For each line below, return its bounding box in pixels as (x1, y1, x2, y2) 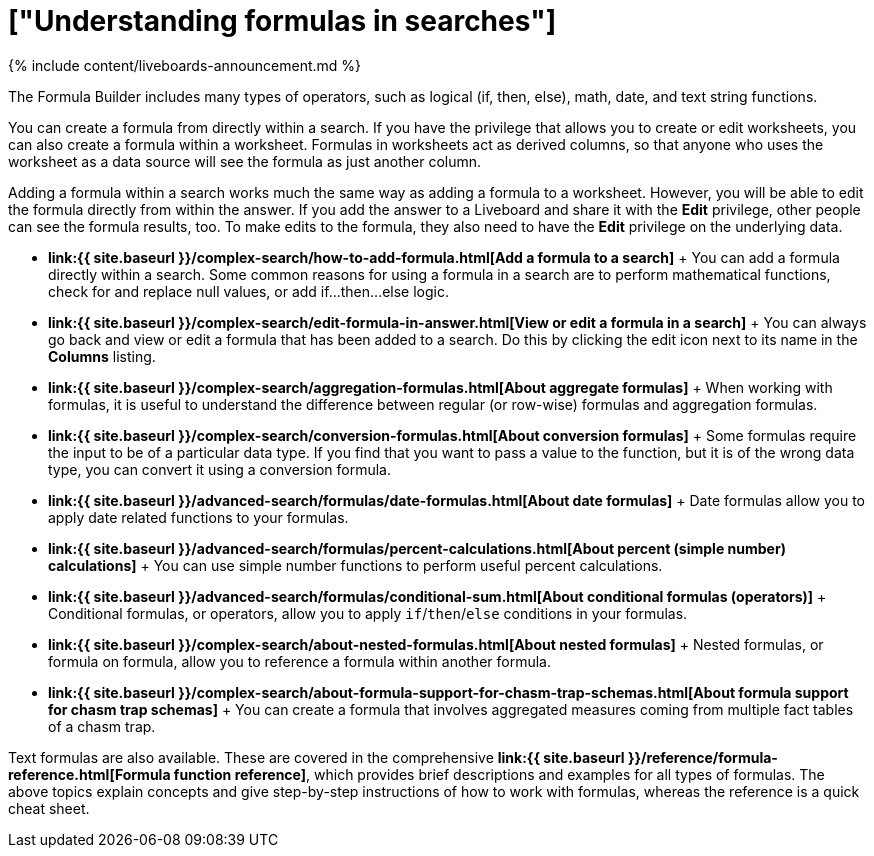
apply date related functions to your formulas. (48, 508, 349, 526)
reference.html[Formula (8, 765, 171, 783)
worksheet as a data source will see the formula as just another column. (8, 152, 482, 170)
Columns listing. (48, 347, 156, 365)
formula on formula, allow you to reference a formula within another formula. (48, 652, 552, 670)
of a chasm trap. (48, 717, 156, 735)
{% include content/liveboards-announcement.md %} (8, 56, 362, 74)
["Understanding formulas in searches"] (8, 4, 557, 38)
